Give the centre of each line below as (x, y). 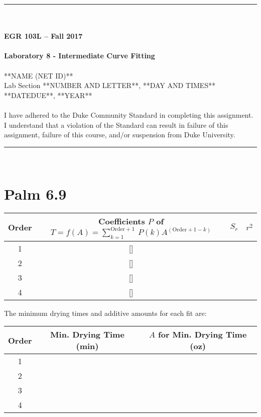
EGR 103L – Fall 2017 (43, 36)
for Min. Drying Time (203, 335)
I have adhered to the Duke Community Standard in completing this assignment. (129, 114)
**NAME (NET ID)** (39, 75)
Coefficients (122, 221)
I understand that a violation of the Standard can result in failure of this (116, 124)
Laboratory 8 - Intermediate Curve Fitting (80, 56)
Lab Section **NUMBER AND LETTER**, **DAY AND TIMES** (110, 85)
